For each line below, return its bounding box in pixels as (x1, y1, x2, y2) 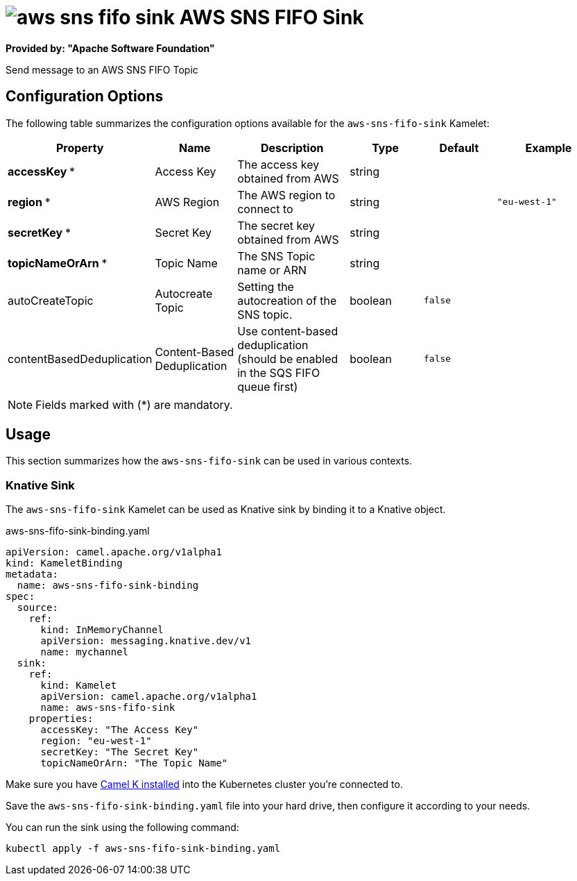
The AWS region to (237, 187, 336, 202)
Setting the (237, 279, 294, 294)
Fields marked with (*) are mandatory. (35, 397, 233, 412)
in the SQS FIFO (237, 365, 320, 380)
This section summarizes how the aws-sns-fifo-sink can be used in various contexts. (6, 455, 413, 467)
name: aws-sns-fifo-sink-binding (17, 580, 199, 591)
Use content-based (237, 324, 338, 338)
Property (55, 140, 104, 155)
